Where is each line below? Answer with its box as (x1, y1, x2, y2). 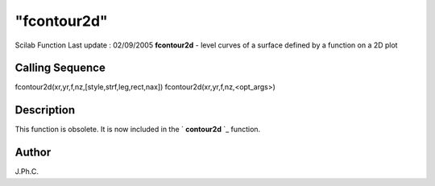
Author (14, 146, 52, 159)
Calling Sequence (14, 61, 106, 75)
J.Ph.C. (14, 167, 39, 176)
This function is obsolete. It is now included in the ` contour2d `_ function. (14, 125, 261, 134)
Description (14, 103, 76, 117)
